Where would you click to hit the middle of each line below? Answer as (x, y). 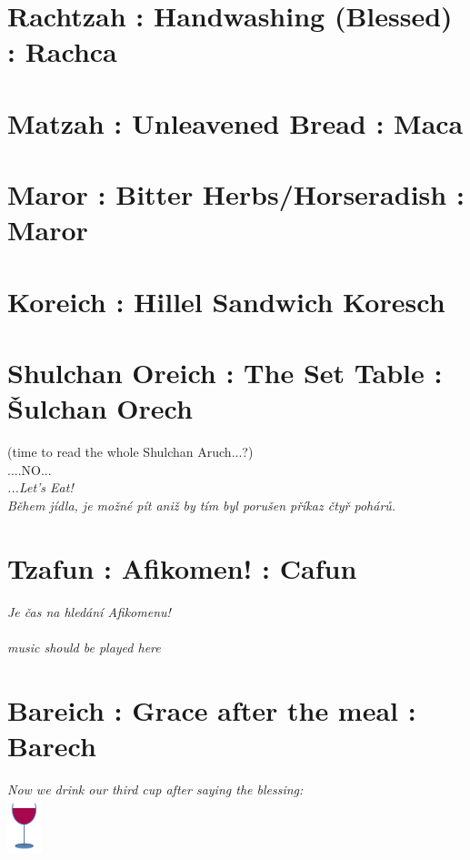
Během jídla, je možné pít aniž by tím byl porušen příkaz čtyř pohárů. (202, 505)
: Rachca (62, 51)
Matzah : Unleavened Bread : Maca (235, 122)
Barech (52, 745)
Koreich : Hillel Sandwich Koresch (226, 301)
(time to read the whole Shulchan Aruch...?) (130, 452)
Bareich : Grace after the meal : (212, 709)
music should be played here (84, 647)
